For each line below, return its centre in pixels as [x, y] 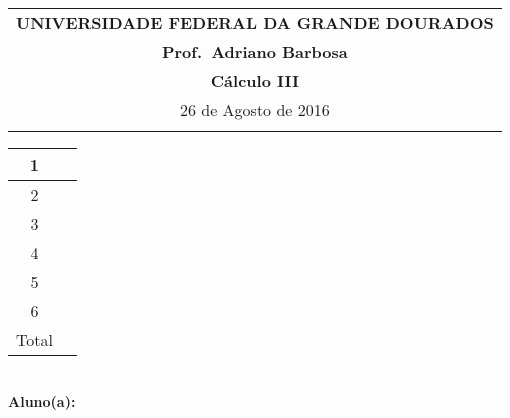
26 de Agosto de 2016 [254, 109]
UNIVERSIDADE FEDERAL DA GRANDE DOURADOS [255, 22]
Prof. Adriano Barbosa [254, 51]
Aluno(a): [42, 400]
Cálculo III [254, 80]
